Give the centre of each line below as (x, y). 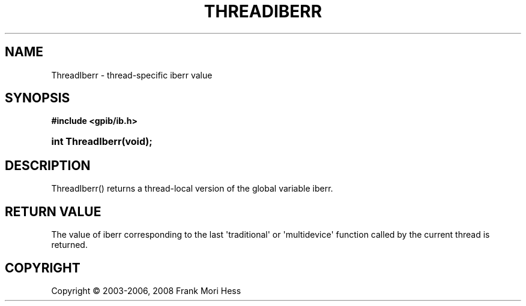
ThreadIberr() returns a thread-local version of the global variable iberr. (192, 189)
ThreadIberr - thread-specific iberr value (132, 75)
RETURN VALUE (53, 211)
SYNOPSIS (38, 98)
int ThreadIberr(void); (102, 142)
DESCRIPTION (48, 165)
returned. (69, 245)
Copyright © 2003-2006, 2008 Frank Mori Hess (146, 290)
